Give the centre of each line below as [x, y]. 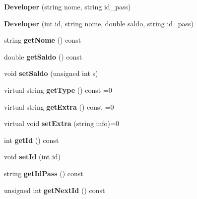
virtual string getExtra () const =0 [59, 106]
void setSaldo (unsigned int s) [51, 73]
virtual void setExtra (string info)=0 [62, 123]
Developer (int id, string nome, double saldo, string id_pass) [99, 23]
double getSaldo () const [43, 56]
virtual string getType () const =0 [58, 90]
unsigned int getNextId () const [55, 190]
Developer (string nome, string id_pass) [67, 6]
